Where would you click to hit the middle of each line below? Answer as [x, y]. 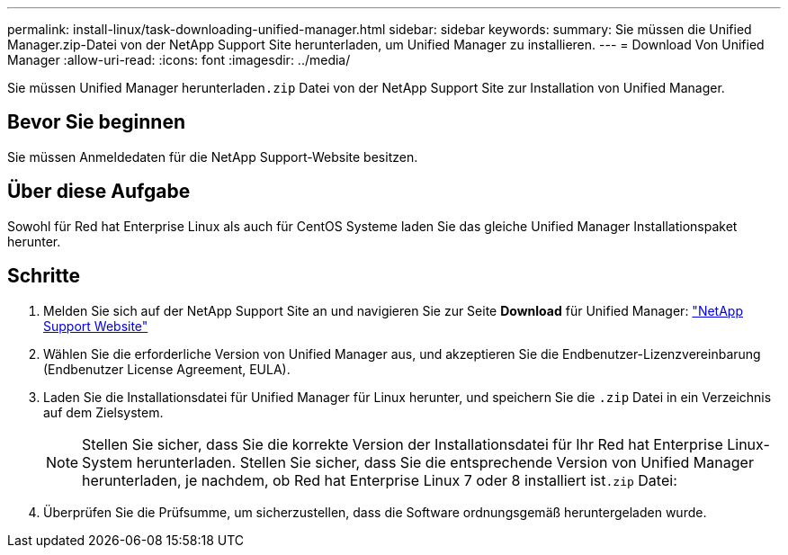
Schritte [44, 276]
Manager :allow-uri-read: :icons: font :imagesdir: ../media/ [179, 60]
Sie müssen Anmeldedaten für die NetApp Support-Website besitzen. [213, 157]
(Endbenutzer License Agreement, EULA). [167, 369]
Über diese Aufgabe [99, 192]
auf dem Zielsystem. [103, 412]
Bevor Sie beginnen [97, 122]
